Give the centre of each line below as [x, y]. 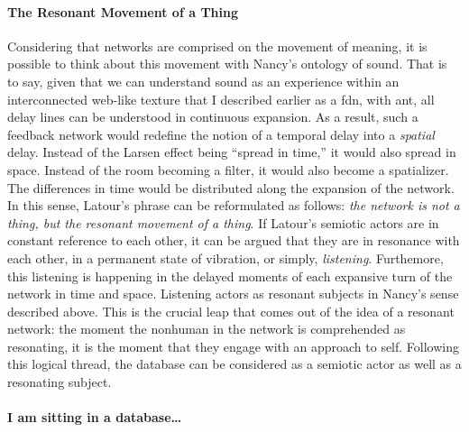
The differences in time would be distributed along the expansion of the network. [231, 187]
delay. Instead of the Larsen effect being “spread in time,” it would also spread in [232, 152]
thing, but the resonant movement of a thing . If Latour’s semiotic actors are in [223, 222]
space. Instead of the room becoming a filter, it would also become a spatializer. [228, 169]
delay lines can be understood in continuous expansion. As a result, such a [213, 117]
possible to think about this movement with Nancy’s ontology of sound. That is [227, 64]
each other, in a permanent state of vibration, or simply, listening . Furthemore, [225, 257]
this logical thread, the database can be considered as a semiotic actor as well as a [234, 364]
